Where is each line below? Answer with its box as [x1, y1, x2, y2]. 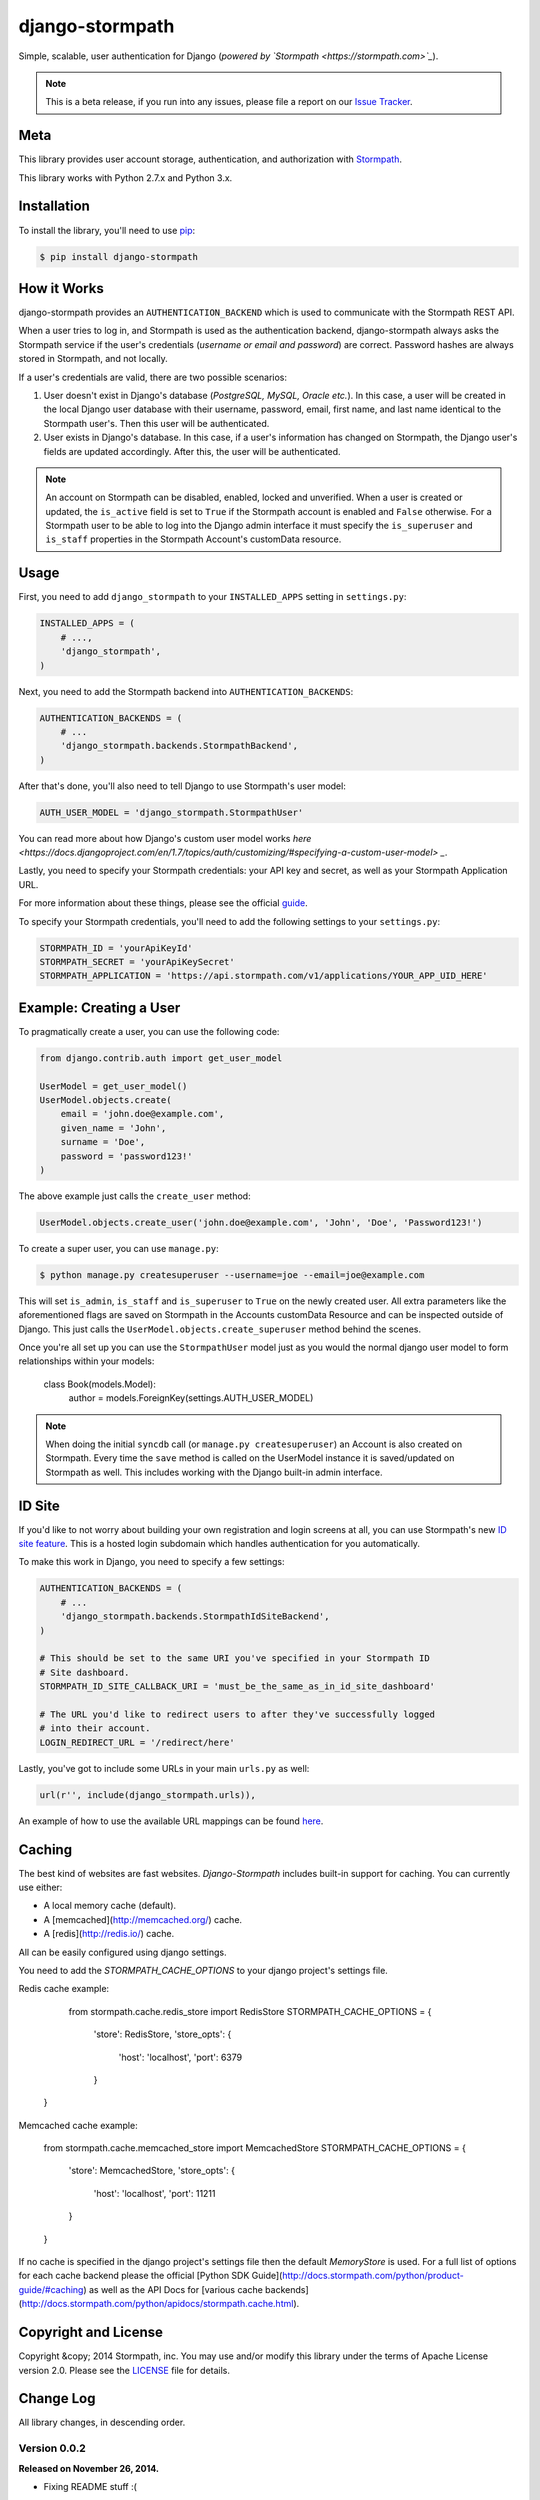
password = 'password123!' [60, 1150, 194, 1162]
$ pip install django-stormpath [39, 251, 199, 262]
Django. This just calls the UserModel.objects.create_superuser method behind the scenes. [18, 1323, 422, 1335]
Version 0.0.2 [18, 2441, 87, 2455]
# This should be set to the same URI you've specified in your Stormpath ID [39, 1653, 430, 1664]
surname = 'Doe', [60, 1136, 146, 1148]
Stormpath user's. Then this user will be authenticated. [43, 417, 270, 429]
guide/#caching [18, 2283, 84, 2295]
